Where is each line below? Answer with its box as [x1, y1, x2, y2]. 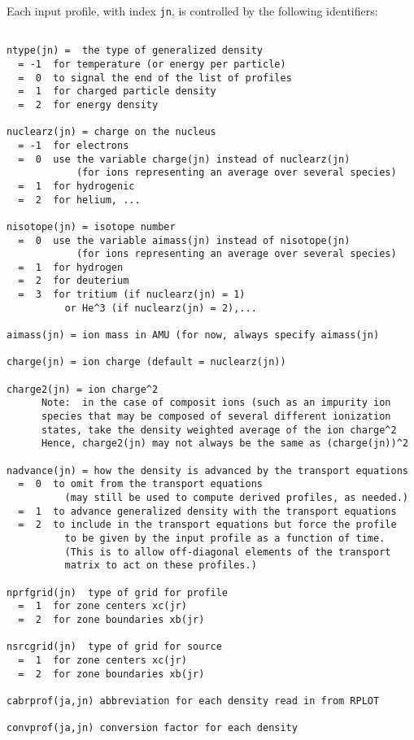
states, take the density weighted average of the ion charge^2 [41, 424, 397, 436]
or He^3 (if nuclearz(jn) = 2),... [64, 302, 257, 314]
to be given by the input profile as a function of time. [64, 532, 386, 544]
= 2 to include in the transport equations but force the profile [18, 519, 397, 531]
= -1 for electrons [18, 139, 129, 151]
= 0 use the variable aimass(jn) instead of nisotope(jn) [18, 234, 351, 246]
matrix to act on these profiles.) [64, 559, 257, 572]
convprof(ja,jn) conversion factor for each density [7, 722, 298, 734]
